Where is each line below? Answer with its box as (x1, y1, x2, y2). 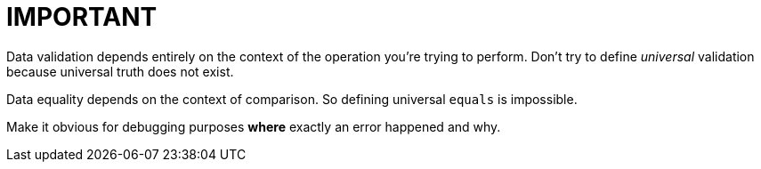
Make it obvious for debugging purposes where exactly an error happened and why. (6, 118, 501, 134)
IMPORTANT (6, 2, 158, 32)
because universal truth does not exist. (6, 63, 234, 79)
